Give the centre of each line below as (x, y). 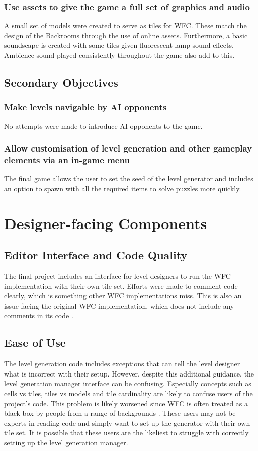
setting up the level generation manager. (66, 443)
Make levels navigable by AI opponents (85, 107)
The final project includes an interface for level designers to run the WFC (117, 276)
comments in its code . (39, 315)
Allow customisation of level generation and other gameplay (128, 148)
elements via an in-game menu (67, 160)
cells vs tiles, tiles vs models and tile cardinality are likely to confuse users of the (128, 393)
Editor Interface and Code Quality (96, 255)
